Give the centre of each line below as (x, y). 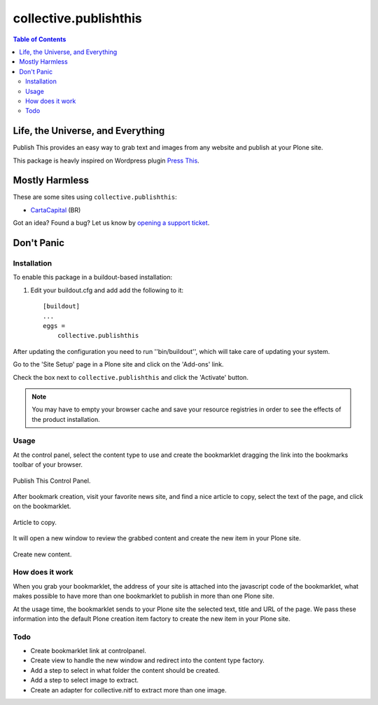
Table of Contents (40, 39)
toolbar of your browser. (48, 465)
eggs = (54, 326)
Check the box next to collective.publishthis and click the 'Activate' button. (131, 377)
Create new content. (42, 554)
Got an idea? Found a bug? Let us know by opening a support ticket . (111, 223)
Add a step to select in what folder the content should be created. (125, 670)
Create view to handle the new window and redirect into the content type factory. (148, 660)
